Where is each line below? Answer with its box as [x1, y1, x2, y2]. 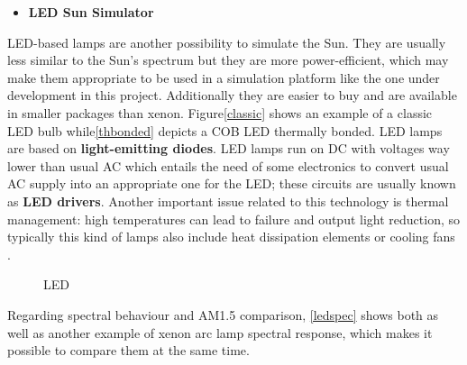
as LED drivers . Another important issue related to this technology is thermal [7, 191, 449, 210]
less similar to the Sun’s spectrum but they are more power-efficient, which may [7, 50, 449, 69]
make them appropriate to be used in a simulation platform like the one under [7, 68, 440, 87]
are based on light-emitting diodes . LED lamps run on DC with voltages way [7, 139, 450, 158]
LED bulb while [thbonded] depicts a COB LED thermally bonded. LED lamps [7, 121, 443, 140]
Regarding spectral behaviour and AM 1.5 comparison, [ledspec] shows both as [7, 305, 439, 324]
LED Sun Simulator [28, 3, 154, 21]
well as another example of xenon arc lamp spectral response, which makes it [7, 323, 433, 342]
